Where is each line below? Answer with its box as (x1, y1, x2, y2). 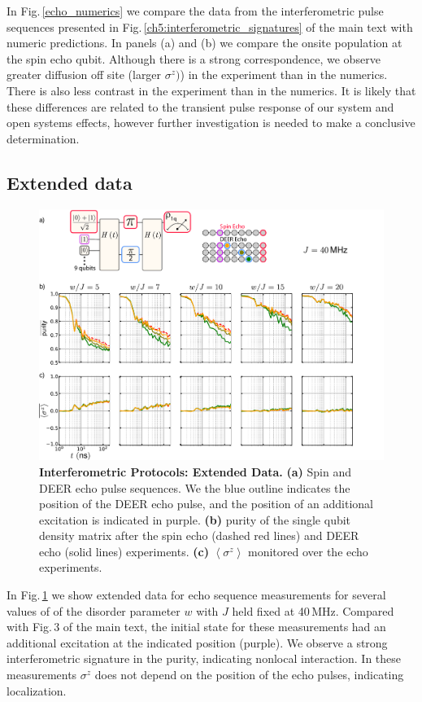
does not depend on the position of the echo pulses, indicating (94, 666, 404, 683)
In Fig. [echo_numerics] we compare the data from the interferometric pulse (7, 2, 384, 19)
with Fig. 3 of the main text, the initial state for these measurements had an (7, 618, 386, 635)
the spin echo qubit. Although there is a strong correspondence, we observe (7, 50, 381, 67)
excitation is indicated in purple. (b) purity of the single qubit (39, 511, 351, 528)
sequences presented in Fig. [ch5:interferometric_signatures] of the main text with (7, 18, 413, 35)
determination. (7, 129, 80, 147)
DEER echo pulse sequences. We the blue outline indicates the (39, 479, 350, 496)
